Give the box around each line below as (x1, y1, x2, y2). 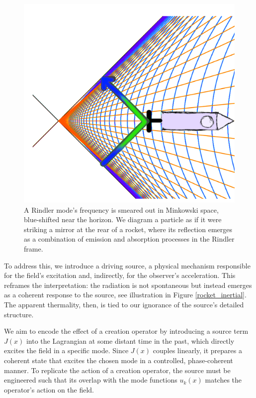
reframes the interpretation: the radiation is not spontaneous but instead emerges (4, 279, 252, 290)
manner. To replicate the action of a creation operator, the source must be (4, 365, 231, 375)
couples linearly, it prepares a (153, 345, 242, 356)
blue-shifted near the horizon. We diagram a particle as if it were (24, 214, 222, 225)
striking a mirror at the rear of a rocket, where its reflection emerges (24, 224, 233, 234)
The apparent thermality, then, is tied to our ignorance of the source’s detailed (4, 299, 244, 309)
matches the (205, 375, 242, 385)
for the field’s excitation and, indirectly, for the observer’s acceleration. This (4, 270, 236, 280)
